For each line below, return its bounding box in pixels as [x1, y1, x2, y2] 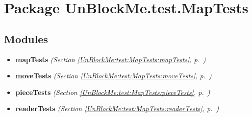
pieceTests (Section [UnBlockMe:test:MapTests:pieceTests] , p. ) [15, 87, 210, 97]
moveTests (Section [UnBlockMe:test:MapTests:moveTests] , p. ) [15, 70, 212, 81]
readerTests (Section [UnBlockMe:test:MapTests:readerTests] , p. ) [15, 103, 219, 114]
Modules [4, 31, 48, 46]
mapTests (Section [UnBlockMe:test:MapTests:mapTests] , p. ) [15, 54, 206, 64]
